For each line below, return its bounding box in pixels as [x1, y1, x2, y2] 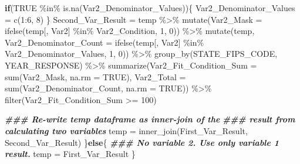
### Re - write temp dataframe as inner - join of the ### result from [5, 113, 295, 125]
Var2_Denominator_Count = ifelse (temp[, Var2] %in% [5, 36, 204, 48]
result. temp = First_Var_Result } [5, 148, 136, 160]
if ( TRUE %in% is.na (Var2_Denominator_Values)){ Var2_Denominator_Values [5, 2, 295, 13]
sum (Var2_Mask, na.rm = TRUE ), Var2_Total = [5, 70, 186, 83]
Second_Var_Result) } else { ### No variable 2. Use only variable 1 [5, 136, 279, 148]
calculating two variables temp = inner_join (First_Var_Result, [5, 124, 248, 136]
